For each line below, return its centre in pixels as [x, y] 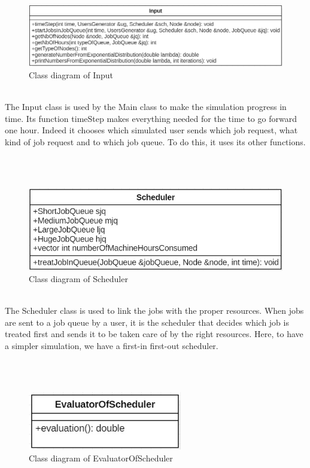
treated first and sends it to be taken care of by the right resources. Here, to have [154, 334]
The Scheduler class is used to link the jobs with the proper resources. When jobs [154, 311]
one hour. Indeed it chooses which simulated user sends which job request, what [151, 130]
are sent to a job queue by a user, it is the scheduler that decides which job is [147, 322]
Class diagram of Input [71, 75]
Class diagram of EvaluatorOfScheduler [101, 458]
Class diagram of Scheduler [78, 279]
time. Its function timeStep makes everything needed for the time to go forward [151, 118]
